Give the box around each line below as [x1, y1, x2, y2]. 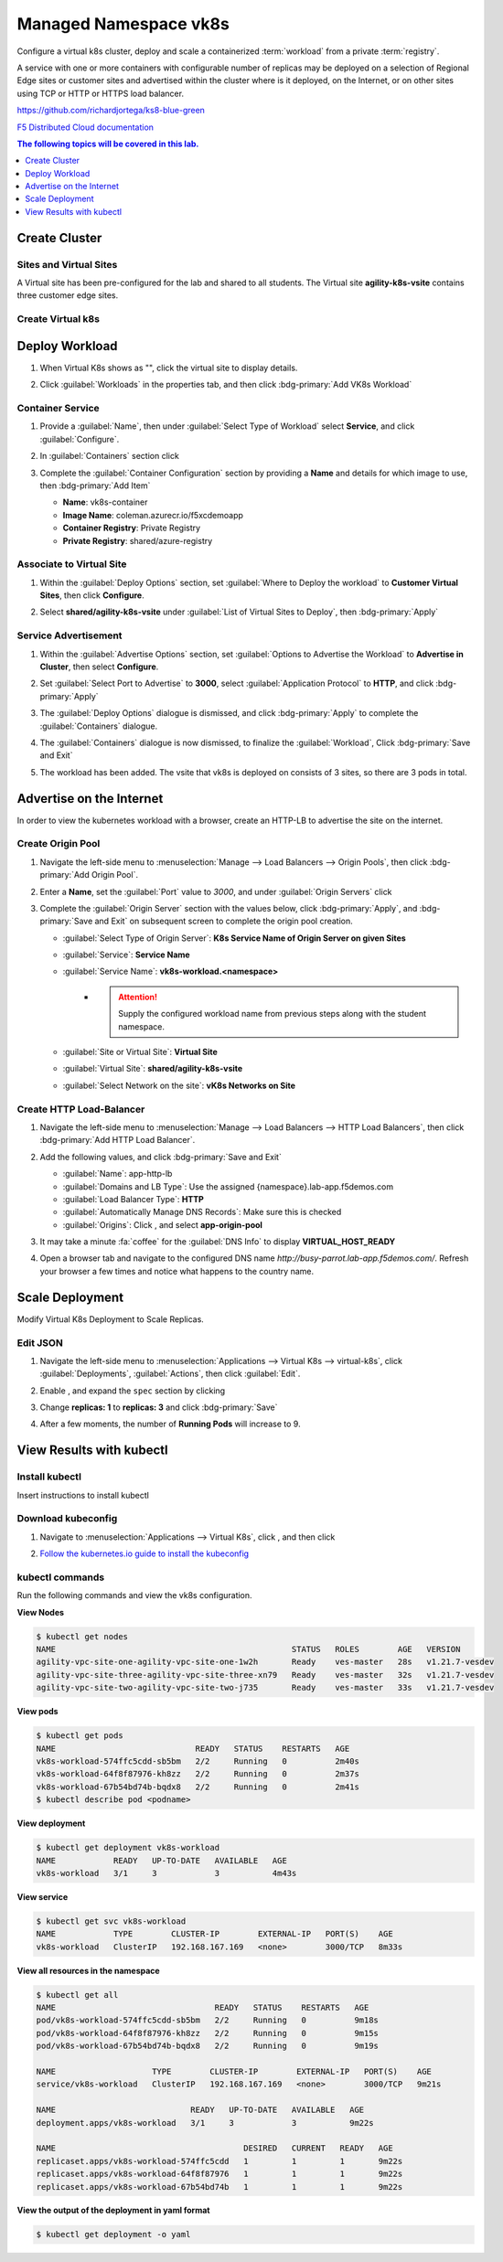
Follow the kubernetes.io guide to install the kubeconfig [39, 1548, 250, 1559]
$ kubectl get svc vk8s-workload [36, 1915, 187, 1926]
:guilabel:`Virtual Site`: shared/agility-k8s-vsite [62, 1063, 243, 1074]
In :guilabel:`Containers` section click [39, 451, 180, 462]
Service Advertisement [16, 629, 123, 642]
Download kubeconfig [16, 1512, 118, 1525]
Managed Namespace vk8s [16, 14, 230, 34]
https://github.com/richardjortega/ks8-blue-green [16, 105, 206, 116]
